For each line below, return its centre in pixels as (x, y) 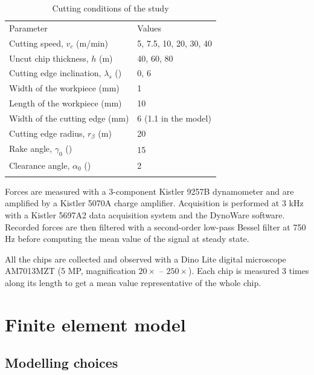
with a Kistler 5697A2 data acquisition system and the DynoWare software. (145, 215)
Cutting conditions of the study (111, 8)
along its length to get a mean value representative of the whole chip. (133, 282)
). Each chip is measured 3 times (248, 271)
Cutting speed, (36, 43)
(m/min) (92, 43)
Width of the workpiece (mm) (64, 88)
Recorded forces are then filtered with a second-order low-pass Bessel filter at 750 (155, 227)
